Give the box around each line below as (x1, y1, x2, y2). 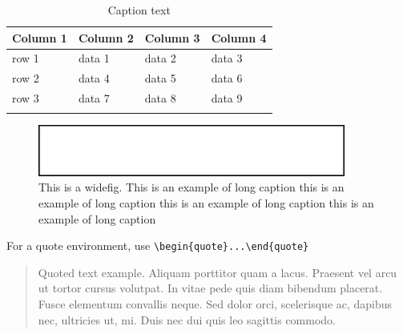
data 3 (211, 50, 243, 66)
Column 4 (211, 29, 267, 46)
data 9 (211, 90, 243, 107)
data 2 (144, 50, 176, 66)
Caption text (107, 2, 171, 18)
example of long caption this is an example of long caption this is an (38, 195, 374, 211)
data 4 (78, 70, 110, 87)
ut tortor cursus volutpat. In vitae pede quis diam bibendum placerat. (38, 280, 383, 296)
